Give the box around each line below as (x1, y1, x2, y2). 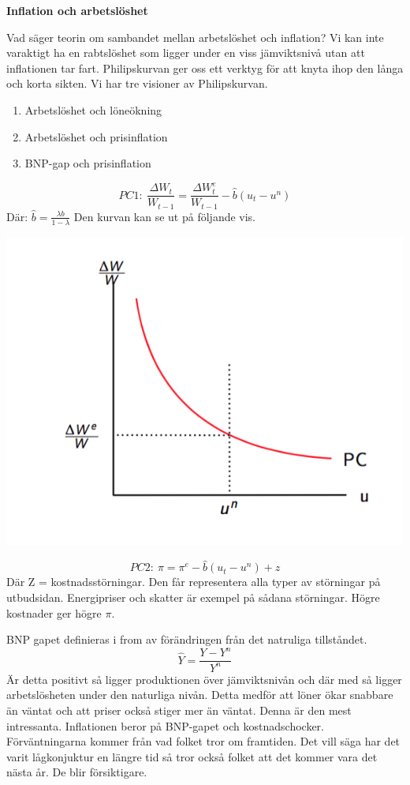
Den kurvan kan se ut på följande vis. (73, 208, 256, 224)
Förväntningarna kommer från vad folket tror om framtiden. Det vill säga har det (6, 733, 401, 749)
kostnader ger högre (6, 604, 102, 621)
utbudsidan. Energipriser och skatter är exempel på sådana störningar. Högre (6, 589, 380, 606)
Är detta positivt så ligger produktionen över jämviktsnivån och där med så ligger (6, 670, 402, 687)
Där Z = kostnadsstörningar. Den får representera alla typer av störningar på (6, 573, 381, 590)
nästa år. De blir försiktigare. (6, 764, 147, 780)
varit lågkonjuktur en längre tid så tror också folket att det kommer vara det (6, 748, 378, 764)
